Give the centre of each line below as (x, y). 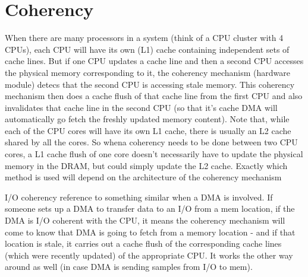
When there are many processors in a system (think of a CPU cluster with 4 (144, 38)
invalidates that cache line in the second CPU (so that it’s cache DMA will (141, 107)
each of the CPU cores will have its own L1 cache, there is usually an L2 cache (148, 130)
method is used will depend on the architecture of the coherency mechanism (143, 177)
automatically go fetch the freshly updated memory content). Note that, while (147, 119)
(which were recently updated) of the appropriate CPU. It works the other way (149, 255)
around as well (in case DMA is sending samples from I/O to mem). (129, 267)
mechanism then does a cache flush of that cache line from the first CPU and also (154, 96)
